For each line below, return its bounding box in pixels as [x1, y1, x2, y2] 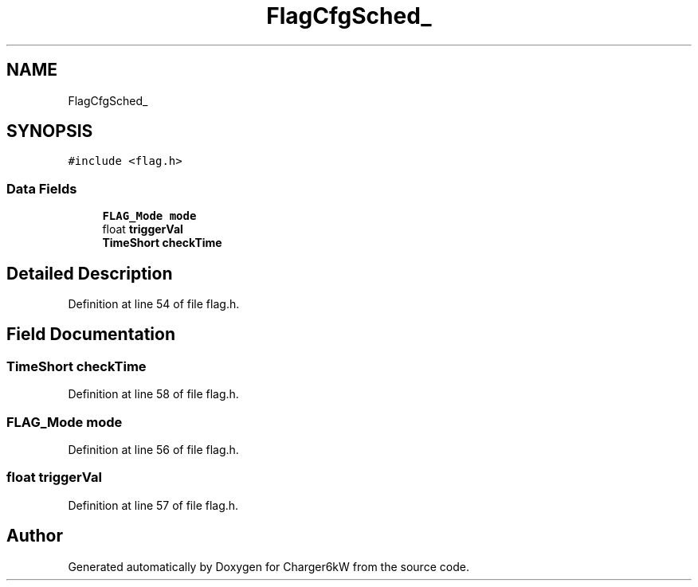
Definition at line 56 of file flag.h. [68, 443, 239, 456]
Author [6, 526, 63, 546]
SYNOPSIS [6, 121, 93, 142]
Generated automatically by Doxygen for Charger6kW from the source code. [68, 559, 469, 573]
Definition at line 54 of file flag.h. [68, 297, 240, 311]
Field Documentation [6, 324, 175, 345]
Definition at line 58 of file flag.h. [68, 387, 239, 401]
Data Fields [6, 180, 77, 197]
